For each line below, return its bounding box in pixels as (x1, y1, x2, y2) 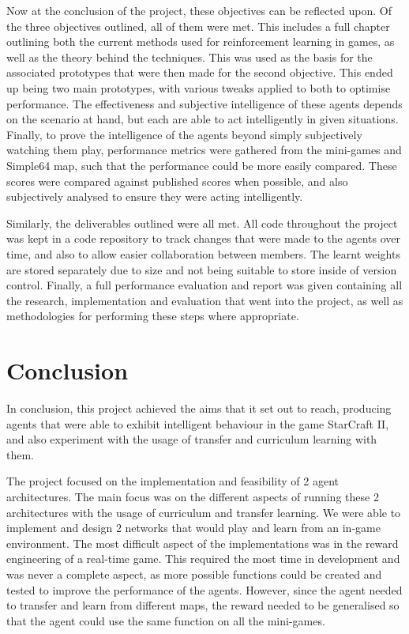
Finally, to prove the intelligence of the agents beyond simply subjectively (6, 126, 362, 142)
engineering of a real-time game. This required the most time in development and (6, 550, 400, 567)
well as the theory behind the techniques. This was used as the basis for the (6, 48, 373, 65)
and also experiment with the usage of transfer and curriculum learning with (6, 431, 377, 447)
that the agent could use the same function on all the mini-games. (6, 612, 325, 628)
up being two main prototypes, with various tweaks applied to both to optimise (6, 79, 391, 96)
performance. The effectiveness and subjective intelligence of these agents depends (6, 95, 403, 111)
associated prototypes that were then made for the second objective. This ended (6, 64, 393, 81)
